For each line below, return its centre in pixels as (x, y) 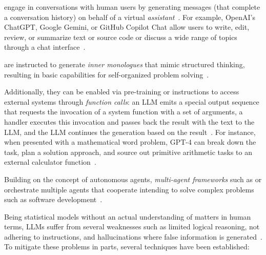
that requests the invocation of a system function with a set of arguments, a (124, 112)
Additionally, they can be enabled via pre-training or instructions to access (122, 92)
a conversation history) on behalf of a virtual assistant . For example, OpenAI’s (130, 17)
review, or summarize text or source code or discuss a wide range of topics (121, 37)
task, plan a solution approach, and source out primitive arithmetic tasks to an (128, 152)
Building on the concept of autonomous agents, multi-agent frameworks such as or (133, 179)
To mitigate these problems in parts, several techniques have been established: (127, 247)
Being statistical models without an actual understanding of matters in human (128, 216)
